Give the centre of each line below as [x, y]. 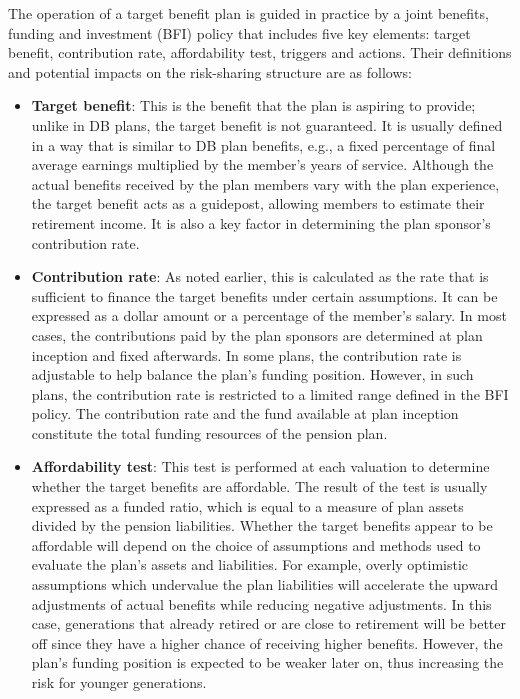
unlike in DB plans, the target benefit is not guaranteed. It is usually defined [267, 124]
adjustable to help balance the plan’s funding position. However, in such [252, 374]
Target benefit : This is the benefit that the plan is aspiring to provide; [253, 105]
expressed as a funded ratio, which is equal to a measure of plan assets [247, 505]
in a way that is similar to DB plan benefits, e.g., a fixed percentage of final [263, 144]
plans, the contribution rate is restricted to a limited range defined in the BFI [270, 393]
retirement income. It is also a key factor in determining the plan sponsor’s [261, 222]
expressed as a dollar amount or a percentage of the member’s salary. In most [269, 315]
